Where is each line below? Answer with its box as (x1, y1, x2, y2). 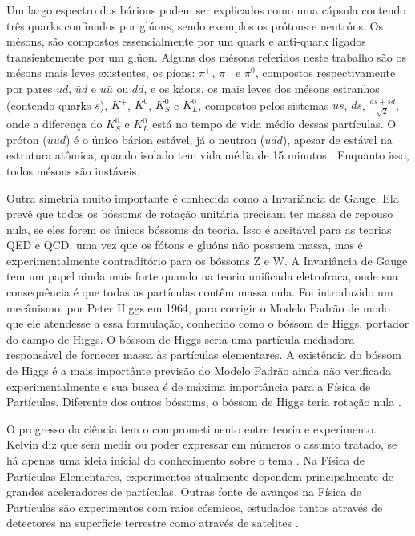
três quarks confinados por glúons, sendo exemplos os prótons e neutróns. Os (6, 17, 383, 34)
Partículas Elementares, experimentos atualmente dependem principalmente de (6, 467, 393, 484)
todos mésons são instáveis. (6, 162, 140, 179)
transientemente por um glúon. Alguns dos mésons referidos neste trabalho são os (6, 48, 407, 65)
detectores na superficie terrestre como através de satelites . (6, 514, 299, 531)
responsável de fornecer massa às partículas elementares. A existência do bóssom (6, 346, 401, 363)
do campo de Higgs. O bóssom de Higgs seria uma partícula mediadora (6, 330, 355, 347)
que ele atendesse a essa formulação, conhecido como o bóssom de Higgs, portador (6, 315, 409, 332)
